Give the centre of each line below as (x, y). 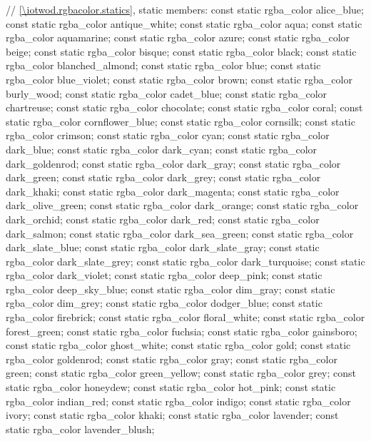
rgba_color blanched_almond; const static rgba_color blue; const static (163, 65)
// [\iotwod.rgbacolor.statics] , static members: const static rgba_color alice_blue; (185, 9)
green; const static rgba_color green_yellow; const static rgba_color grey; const (181, 373)
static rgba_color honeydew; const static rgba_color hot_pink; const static (171, 387)
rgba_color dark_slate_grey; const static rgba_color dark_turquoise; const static (185, 261)
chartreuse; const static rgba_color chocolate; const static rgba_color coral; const (184, 107)
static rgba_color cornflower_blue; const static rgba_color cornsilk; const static (181, 121)
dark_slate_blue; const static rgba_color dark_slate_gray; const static (163, 247)
